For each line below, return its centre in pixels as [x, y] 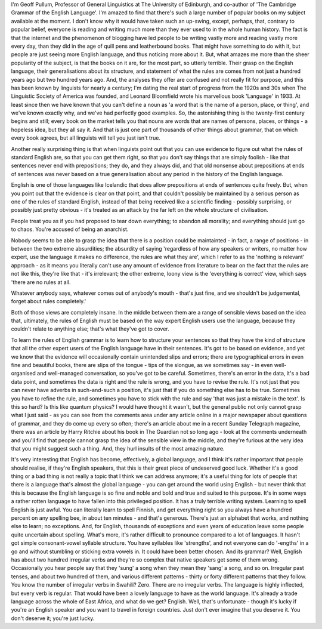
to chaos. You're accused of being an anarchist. [70, 229]
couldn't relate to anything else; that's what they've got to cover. [90, 329]
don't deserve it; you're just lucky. [53, 618]
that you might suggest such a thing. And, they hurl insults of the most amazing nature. [118, 448]
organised [23, 374]
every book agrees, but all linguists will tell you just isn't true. [86, 138]
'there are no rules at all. [41, 282]
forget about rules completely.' [49, 301]
